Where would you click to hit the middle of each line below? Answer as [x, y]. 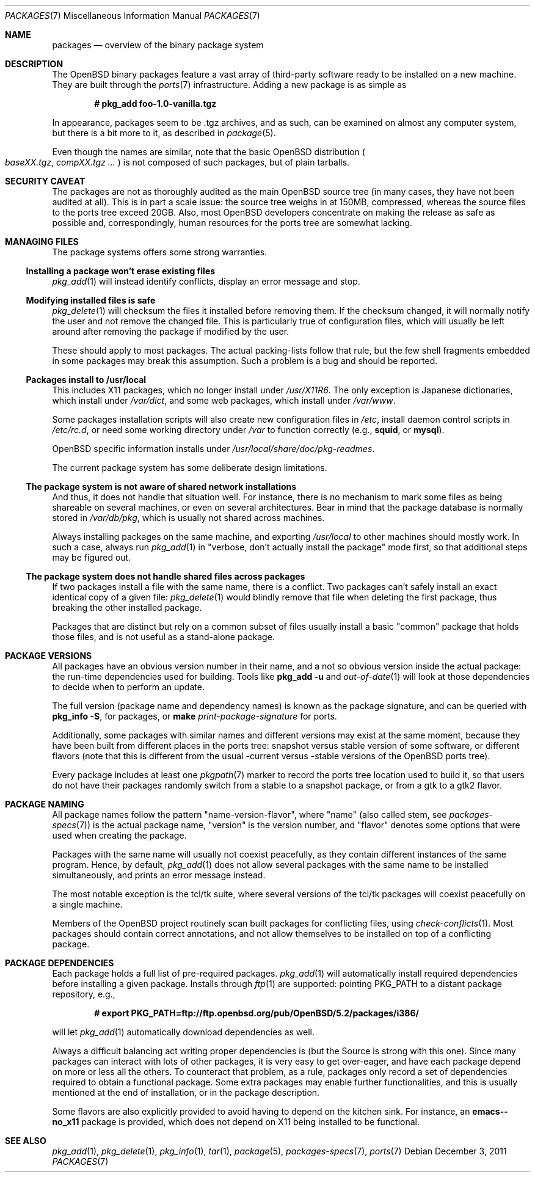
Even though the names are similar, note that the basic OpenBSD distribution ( [209, 152]
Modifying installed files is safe [91, 300]
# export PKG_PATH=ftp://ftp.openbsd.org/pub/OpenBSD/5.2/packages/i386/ [257, 1013]
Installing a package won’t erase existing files [121, 271]
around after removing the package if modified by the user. [171, 331]
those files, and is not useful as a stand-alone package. [163, 637]
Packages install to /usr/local [86, 380]
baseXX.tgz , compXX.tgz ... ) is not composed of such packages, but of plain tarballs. [177, 162]
